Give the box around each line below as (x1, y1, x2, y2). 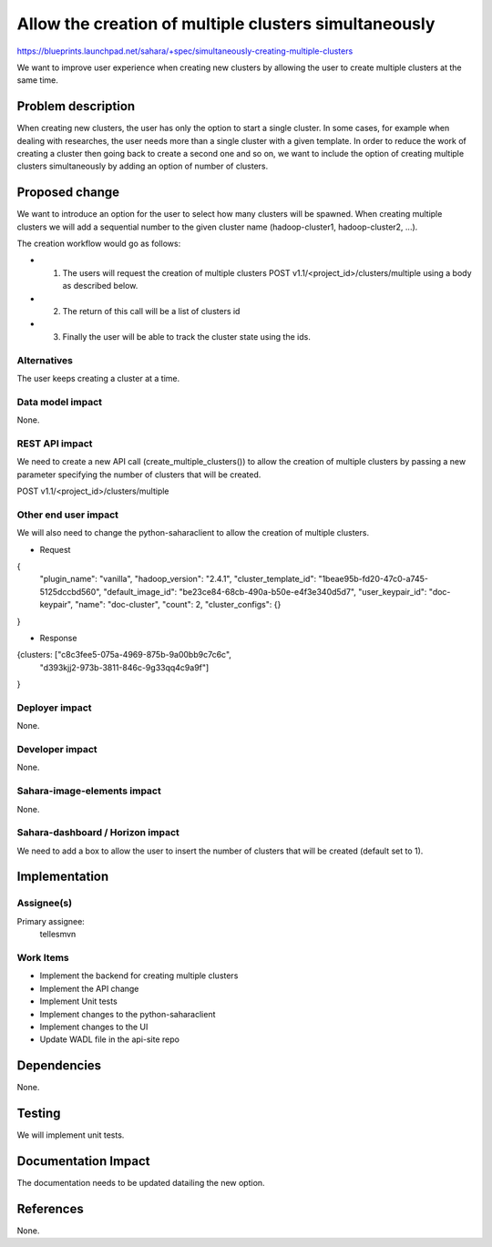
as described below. (62, 281, 138, 291)
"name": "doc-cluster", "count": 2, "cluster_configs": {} (74, 599, 282, 610)
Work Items (16, 951, 69, 964)
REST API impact (16, 437, 93, 450)
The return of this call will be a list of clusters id (62, 306, 241, 317)
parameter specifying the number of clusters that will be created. (16, 469, 261, 480)
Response (39, 632, 77, 643)
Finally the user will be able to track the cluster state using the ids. (62, 331, 312, 342)
